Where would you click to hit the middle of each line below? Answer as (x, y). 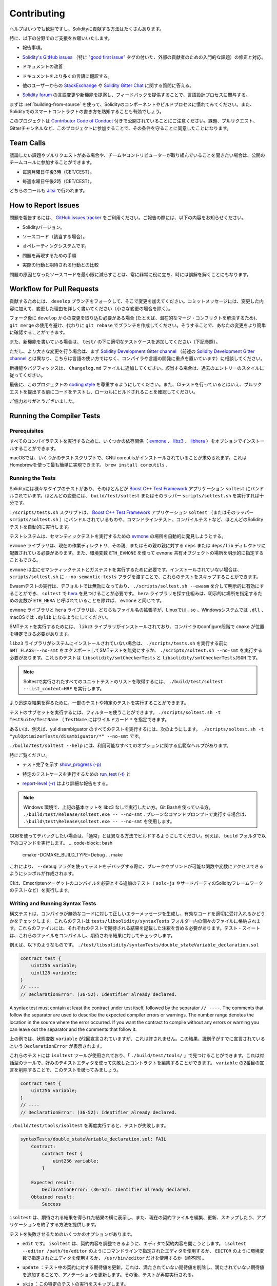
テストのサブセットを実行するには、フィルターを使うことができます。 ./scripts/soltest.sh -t (115, 712)
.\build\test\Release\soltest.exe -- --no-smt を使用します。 (99, 821)
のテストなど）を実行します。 (41, 890)
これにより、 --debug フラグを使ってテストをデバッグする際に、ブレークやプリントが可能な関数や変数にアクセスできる (136, 866)
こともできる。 (25, 560)
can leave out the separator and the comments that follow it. (73, 1029)
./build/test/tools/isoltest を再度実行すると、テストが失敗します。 (89, 1126)
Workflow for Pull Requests (54, 289)
